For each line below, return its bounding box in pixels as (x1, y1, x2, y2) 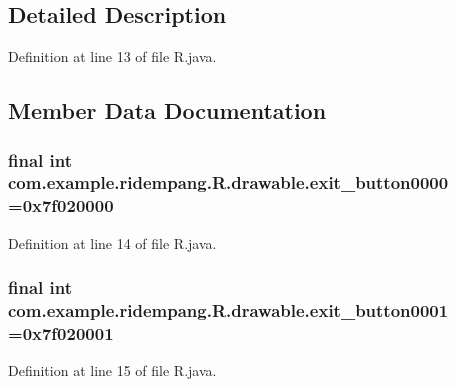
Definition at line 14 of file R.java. (8, 232, 217, 253)
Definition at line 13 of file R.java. (8, 46, 217, 67)
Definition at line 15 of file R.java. (8, 360, 217, 381)
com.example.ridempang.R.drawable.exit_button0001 (8, 298, 449, 323)
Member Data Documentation (8, 95, 327, 126)
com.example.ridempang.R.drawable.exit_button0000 (8, 170, 449, 195)
